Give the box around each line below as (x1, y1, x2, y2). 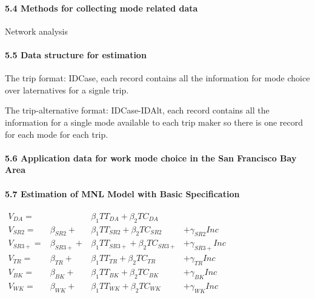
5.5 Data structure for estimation (5, 48, 147, 61)
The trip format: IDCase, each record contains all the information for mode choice (5, 72, 310, 84)
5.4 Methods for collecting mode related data (5, 1, 198, 14)
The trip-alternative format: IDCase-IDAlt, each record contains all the (5, 104, 270, 117)
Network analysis (5, 24, 68, 37)
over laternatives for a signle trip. (5, 83, 129, 96)
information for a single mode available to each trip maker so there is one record (5, 115, 303, 128)
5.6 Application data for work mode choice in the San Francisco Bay (5, 151, 297, 164)
